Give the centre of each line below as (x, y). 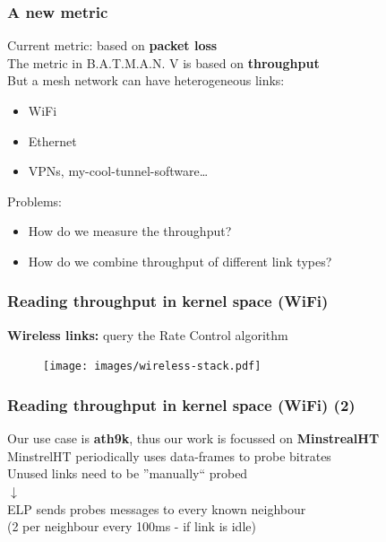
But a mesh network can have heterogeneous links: (146, 80)
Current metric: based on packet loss (112, 45)
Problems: (34, 201)
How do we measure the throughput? (130, 231)
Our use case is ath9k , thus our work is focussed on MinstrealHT (193, 438)
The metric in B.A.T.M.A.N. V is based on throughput (163, 62)
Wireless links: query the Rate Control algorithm (148, 334)
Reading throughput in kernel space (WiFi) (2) (181, 404)
